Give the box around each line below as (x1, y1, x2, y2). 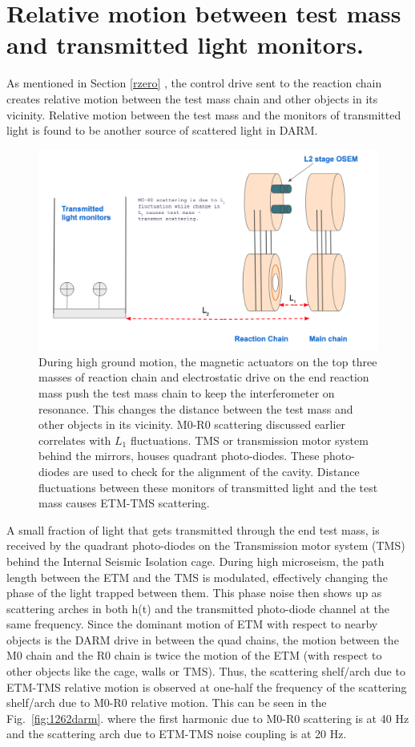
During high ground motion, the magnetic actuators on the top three (38, 353, 377, 369)
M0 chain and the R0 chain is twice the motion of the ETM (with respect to (6, 647, 382, 664)
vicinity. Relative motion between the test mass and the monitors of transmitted (6, 106, 401, 123)
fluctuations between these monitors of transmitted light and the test (38, 478, 378, 495)
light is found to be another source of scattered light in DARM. (6, 122, 318, 139)
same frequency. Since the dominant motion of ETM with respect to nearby (6, 616, 378, 632)
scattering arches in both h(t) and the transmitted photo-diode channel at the (6, 600, 389, 616)
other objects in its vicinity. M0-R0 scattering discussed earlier (38, 416, 346, 433)
